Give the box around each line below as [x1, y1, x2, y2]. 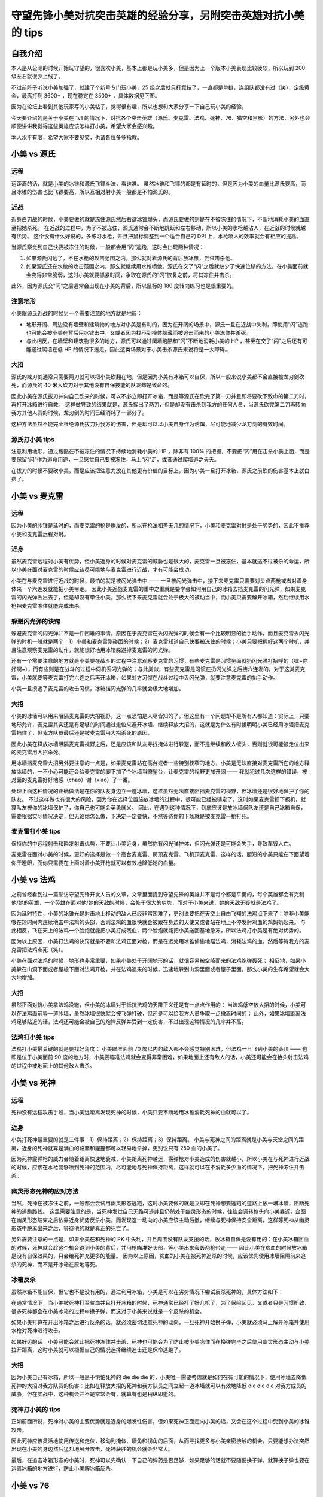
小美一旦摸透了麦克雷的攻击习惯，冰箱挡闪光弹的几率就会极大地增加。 [11, 685, 184, 692]
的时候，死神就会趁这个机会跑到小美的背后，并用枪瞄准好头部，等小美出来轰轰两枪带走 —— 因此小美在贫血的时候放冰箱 [11, 1244, 307, 1251]
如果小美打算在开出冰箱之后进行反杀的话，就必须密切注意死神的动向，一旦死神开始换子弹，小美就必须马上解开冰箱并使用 [11, 1318, 310, 1326]
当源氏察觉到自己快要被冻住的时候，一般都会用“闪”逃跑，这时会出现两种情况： [11, 243, 205, 251]
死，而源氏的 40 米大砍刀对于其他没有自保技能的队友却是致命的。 [11, 381, 173, 389]
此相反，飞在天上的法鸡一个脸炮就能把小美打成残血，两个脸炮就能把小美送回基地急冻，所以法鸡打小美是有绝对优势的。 [11, 927, 304, 934]
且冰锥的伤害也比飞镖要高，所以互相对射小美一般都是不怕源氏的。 [11, 189, 173, 196]
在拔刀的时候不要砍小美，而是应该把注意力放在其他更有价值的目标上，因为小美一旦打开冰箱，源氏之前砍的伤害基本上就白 [11, 467, 310, 474]
